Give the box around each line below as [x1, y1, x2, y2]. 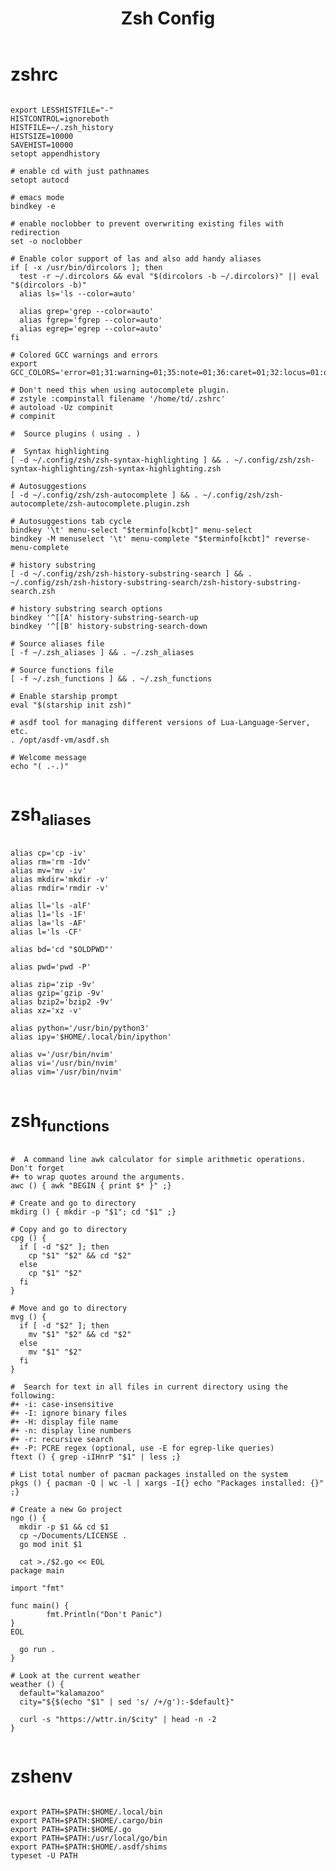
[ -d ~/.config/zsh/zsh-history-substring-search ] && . [10, 568, 253, 579]
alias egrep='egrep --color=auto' [19, 323, 163, 334]
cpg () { [10, 1233, 47, 1243]
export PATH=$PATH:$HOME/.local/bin [10, 1807, 163, 1817]
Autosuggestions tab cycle [19, 516, 132, 526]
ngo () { [10, 1513, 47, 1523]
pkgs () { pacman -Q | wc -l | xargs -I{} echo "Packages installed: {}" [10, 1478, 325, 1488]
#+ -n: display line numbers [10, 1426, 132, 1436]
